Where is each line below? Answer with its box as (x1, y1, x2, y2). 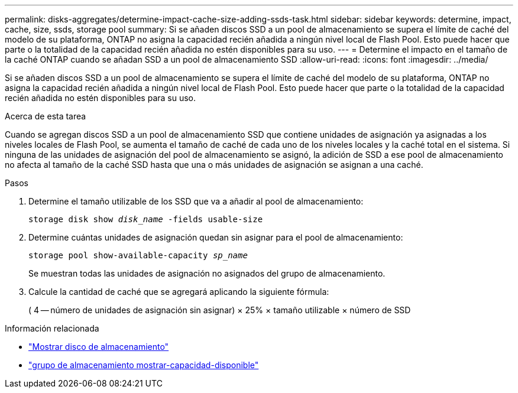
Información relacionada (5, 323, 99, 333)
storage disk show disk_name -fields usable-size (28, 215, 263, 224)
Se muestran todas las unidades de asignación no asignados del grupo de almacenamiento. (28, 268, 386, 278)
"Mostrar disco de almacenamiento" (28, 342, 169, 352)
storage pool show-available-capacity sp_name (28, 251, 248, 260)
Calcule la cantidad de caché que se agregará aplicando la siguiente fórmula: (28, 287, 329, 297)
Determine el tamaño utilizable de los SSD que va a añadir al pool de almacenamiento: (28, 196, 364, 206)
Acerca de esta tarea (5, 111, 86, 121)
